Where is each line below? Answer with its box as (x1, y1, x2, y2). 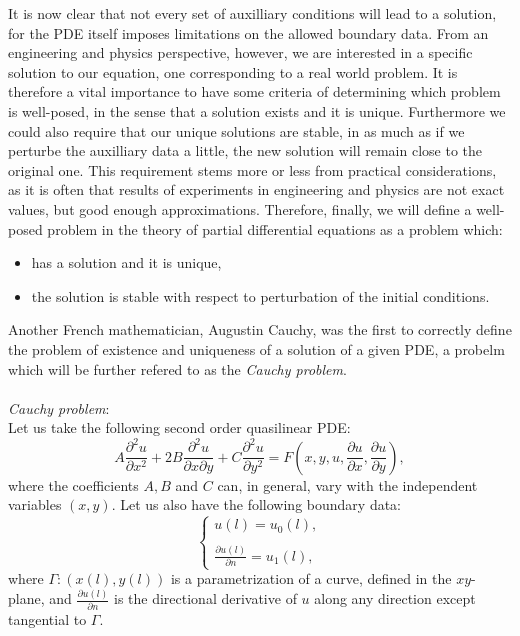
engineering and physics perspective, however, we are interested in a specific (8, 42, 473, 63)
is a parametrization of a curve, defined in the (170, 568, 452, 589)
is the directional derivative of (113, 588, 297, 609)
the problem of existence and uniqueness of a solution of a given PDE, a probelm (8, 338, 505, 359)
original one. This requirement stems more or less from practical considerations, (8, 159, 497, 180)
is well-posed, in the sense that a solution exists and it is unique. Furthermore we (8, 100, 506, 121)
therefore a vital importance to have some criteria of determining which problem (8, 81, 501, 102)
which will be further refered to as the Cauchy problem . (8, 358, 347, 379)
